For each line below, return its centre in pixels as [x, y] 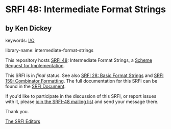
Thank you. [17, 111]
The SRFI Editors [23, 121]
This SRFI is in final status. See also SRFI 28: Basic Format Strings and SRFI [84, 75]
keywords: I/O [20, 40]
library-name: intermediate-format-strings [49, 50]
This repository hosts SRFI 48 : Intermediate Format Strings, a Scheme [79, 60]
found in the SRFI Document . [35, 86]
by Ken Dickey [29, 28]
